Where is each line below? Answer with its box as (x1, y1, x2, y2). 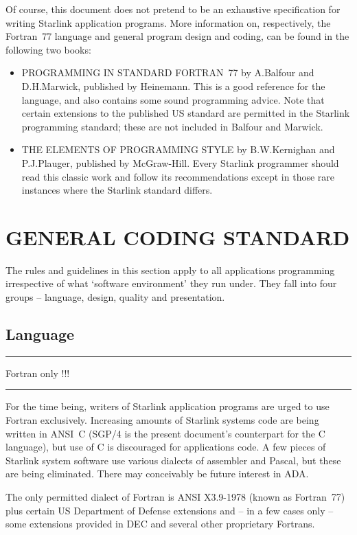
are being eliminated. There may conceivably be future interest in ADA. (5, 466, 309, 481)
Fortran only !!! (5, 365, 70, 380)
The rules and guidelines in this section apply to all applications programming (5, 262, 335, 277)
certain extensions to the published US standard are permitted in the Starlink (21, 106, 350, 120)
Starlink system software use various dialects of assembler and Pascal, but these (5, 453, 341, 467)
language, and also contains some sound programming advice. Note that (21, 92, 325, 106)
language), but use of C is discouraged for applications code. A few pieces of (5, 440, 326, 454)
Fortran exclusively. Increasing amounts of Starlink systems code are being (5, 413, 319, 427)
